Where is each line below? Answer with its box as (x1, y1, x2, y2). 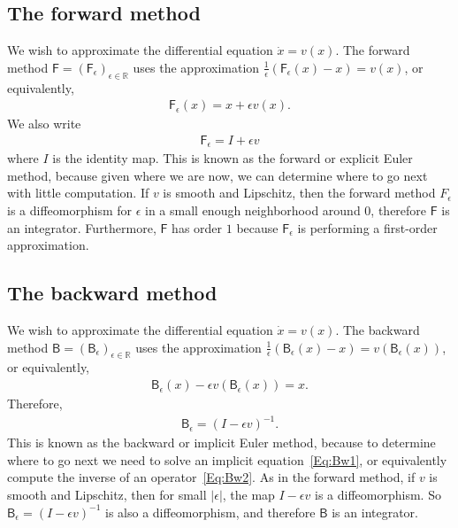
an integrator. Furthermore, (7, 218, 156, 237)
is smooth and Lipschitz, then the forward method (163, 183, 436, 202)
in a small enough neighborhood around (145, 201, 361, 220)
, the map (222, 485, 275, 503)
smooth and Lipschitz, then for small (7, 485, 207, 503)
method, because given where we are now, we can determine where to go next (7, 166, 428, 184)
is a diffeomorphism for (7, 201, 133, 220)
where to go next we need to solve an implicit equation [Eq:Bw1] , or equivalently (7, 450, 447, 469)
